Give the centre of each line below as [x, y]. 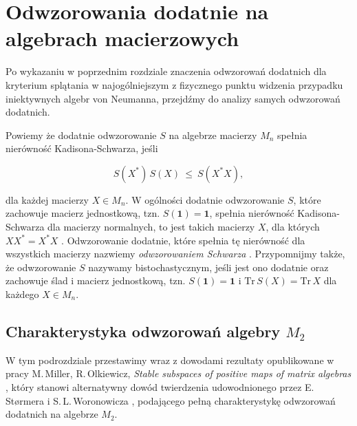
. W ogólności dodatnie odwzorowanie [205, 199]
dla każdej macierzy [47, 199]
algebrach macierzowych [122, 38]
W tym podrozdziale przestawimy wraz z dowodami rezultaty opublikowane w [170, 360]
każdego [22, 294]
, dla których [293, 227]
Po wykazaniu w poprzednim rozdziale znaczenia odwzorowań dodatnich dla [166, 71]
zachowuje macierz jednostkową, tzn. [83, 213]
